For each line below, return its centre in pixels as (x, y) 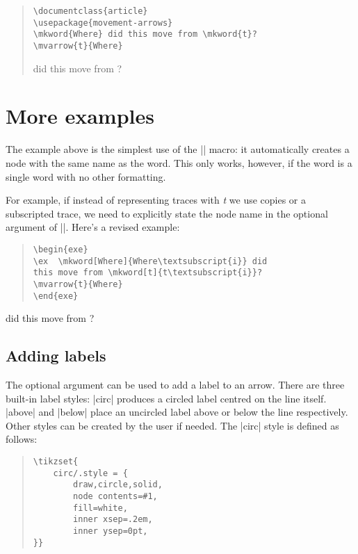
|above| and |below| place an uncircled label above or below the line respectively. (177, 412)
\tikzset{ (56, 461)
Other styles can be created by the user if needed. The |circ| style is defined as (172, 425)
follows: (22, 439)
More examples (80, 116)
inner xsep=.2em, (113, 520)
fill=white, (100, 508)
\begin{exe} (60, 249)
